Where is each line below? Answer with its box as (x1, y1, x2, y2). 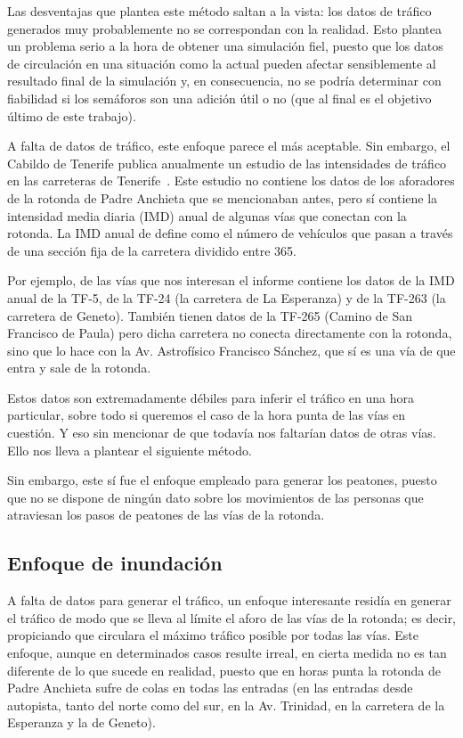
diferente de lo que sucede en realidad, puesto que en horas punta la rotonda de (7, 660, 441, 679)
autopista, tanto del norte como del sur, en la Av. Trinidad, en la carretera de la (7, 695, 445, 714)
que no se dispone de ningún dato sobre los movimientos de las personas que (7, 488, 424, 506)
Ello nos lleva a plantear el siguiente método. (7, 440, 252, 459)
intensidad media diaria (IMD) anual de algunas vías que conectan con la (7, 206, 407, 225)
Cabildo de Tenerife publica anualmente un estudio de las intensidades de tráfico (7, 153, 447, 172)
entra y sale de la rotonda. (7, 358, 151, 377)
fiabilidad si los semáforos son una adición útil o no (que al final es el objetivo (7, 88, 432, 107)
